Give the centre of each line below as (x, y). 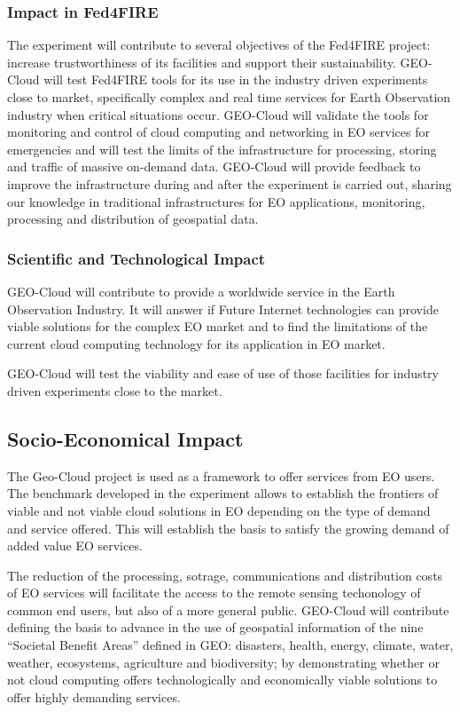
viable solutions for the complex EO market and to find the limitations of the (218, 326)
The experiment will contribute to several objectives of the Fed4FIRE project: (219, 45)
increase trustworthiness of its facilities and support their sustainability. (202, 62)
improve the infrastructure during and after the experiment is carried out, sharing (230, 183)
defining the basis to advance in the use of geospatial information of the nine (215, 627)
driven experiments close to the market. (115, 390)
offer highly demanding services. (94, 696)
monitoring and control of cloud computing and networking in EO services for (218, 132)
